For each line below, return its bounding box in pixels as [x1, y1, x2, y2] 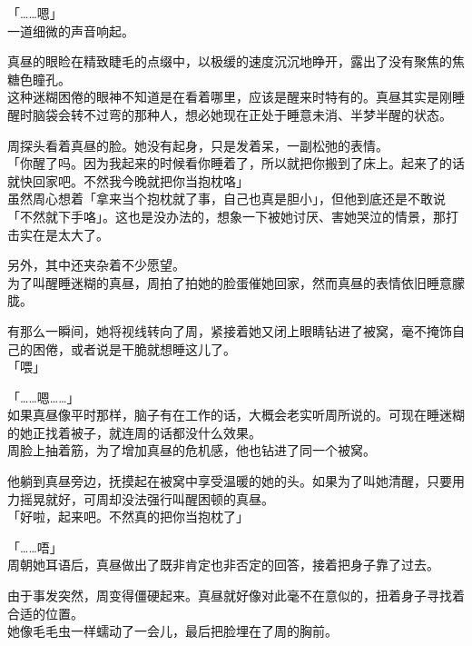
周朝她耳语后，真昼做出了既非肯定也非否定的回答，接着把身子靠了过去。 [7, 555, 439, 574]
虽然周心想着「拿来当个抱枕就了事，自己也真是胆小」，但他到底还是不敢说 [7, 189, 446, 208]
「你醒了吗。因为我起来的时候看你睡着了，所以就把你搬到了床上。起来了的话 [7, 154, 465, 173]
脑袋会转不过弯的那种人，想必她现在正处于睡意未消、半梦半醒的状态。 [32, 104, 452, 124]
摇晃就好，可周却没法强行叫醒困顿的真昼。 [19, 489, 274, 508]
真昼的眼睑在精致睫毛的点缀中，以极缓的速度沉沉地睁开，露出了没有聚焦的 [7, 52, 452, 71]
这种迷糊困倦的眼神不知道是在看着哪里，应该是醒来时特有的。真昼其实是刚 [7, 87, 452, 106]
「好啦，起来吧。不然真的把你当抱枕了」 [7, 507, 249, 526]
